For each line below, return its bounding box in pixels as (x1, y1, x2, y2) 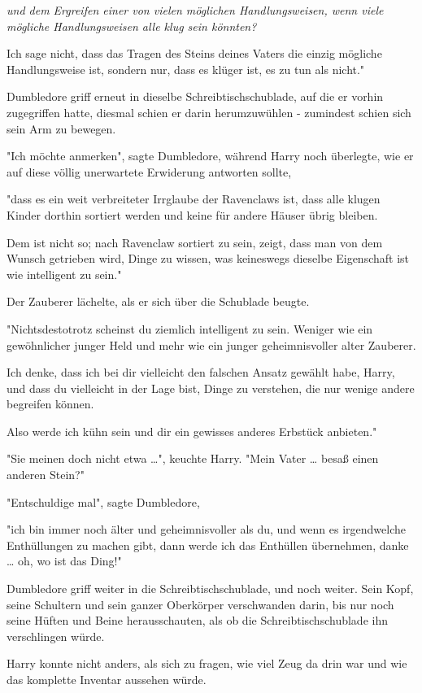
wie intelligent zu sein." (7, 265, 122, 282)
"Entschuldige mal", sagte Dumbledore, (7, 493, 200, 510)
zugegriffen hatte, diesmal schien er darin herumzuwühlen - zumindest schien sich (7, 103, 411, 120)
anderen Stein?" (7, 466, 85, 483)
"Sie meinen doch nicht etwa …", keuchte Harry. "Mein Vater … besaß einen (7, 450, 379, 467)
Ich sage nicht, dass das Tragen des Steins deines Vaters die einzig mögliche (7, 45, 382, 62)
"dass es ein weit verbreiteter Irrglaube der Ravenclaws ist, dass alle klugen (7, 190, 381, 207)
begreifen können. (7, 395, 94, 412)
